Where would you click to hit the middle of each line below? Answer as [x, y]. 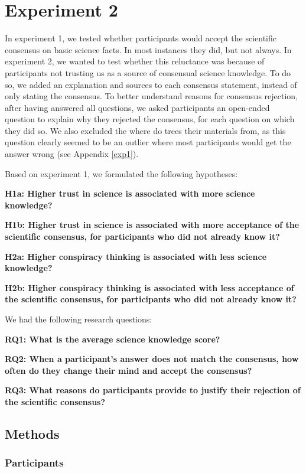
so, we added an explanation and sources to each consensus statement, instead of [151, 84]
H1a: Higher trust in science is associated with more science [130, 193]
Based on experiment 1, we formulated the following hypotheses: [121, 173]
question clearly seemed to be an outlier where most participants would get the [148, 142]
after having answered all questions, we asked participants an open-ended [137, 107]
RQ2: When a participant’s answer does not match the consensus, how [152, 359]
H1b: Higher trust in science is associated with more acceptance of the [152, 225]
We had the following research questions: [79, 319]
